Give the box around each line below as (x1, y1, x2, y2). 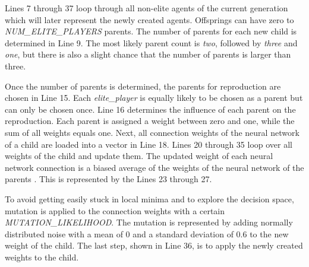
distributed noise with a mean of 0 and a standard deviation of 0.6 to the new (5, 227, 289, 240)
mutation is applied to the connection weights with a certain (5, 204, 225, 217)
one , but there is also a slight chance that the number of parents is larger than (5, 48, 291, 61)
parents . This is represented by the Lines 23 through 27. (5, 173, 212, 185)
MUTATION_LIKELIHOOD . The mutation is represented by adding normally (5, 216, 293, 228)
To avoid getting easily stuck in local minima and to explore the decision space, (5, 192, 294, 205)
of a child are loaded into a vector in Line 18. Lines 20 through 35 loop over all (5, 138, 293, 150)
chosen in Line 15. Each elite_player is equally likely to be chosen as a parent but (5, 91, 303, 104)
